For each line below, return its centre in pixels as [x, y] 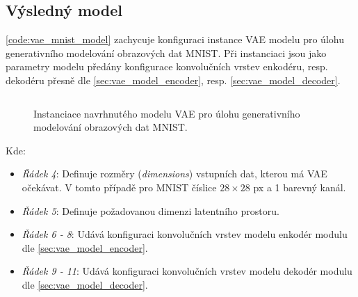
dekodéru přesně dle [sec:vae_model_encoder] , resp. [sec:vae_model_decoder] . [173, 80]
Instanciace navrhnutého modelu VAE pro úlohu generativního [167, 113]
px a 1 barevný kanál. [300, 187]
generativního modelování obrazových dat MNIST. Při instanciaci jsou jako [166, 53]
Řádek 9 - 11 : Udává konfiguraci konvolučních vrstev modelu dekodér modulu [187, 271]
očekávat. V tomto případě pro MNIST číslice [119, 187]
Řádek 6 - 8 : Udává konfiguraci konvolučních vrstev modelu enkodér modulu [185, 234]
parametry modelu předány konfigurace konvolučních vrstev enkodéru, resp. [167, 66]
